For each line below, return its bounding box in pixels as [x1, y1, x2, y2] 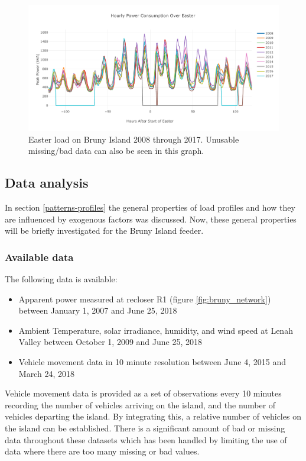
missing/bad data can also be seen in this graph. [28, 144, 204, 157]
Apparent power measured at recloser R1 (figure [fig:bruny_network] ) [18, 292, 271, 305]
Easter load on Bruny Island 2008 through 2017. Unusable [28, 133, 239, 145]
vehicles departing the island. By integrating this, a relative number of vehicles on [5, 410, 301, 423]
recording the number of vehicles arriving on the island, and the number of [5, 398, 276, 411]
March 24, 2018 [18, 367, 74, 379]
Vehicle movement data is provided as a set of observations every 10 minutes [5, 387, 282, 399]
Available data [5, 249, 74, 264]
